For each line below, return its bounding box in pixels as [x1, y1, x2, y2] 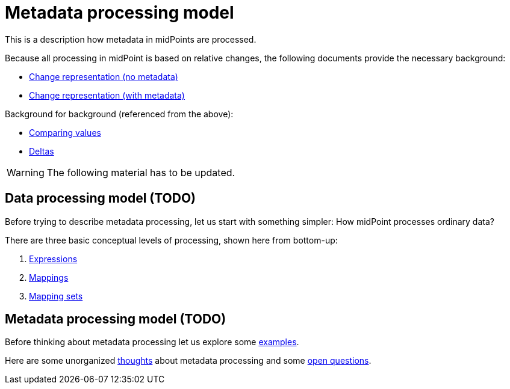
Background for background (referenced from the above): [5, 108, 234, 119]
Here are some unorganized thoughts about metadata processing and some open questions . [5, 355, 372, 366]
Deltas [29, 145, 54, 156]
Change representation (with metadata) [29, 90, 185, 100]
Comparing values [29, 127, 101, 138]
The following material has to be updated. [46, 166, 235, 179]
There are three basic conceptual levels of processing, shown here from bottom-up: [5, 234, 338, 245]
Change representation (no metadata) [29, 71, 178, 82]
